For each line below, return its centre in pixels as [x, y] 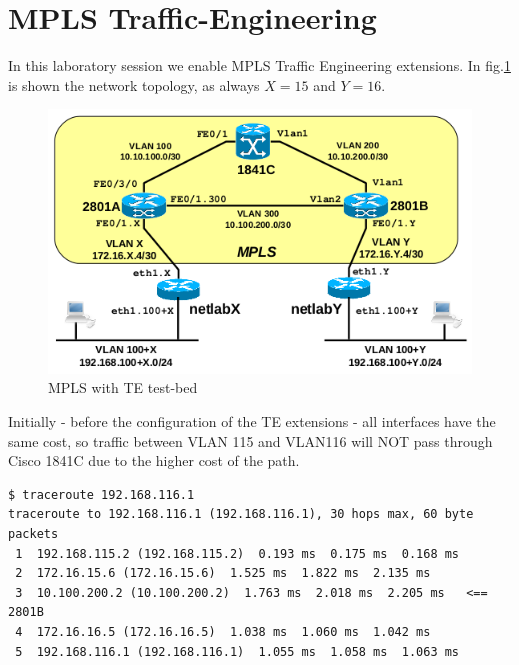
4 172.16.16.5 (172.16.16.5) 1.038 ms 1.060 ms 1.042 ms [223, 631]
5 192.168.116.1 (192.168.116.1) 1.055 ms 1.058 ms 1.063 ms [237, 651]
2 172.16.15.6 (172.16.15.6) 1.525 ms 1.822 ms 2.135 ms [223, 573]
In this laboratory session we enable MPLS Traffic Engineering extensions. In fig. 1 [259, 65]
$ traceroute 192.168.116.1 [101, 494]
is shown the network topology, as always [134, 84]
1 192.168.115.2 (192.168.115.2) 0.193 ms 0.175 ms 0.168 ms [237, 553]
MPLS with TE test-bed [123, 387]
